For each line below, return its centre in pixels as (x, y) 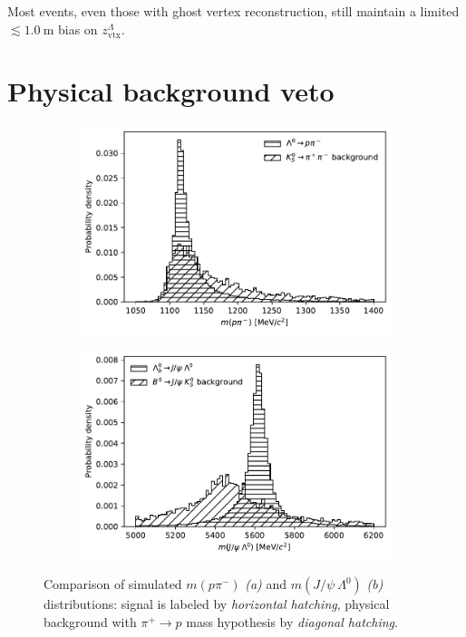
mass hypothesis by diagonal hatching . (292, 621)
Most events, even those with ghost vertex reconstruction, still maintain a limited (233, 11)
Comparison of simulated (113, 584)
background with (90, 621)
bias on (78, 29)
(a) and (266, 584)
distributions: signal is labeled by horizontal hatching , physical (217, 604)
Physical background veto (171, 91)
